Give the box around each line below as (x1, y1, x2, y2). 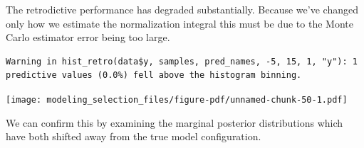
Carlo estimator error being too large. (6, 30, 170, 45)
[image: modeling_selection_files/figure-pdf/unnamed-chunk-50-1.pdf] (6, 94, 348, 105)
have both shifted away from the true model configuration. (6, 129, 261, 144)
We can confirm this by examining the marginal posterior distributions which (6, 115, 343, 130)
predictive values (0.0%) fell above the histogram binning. (6, 70, 302, 81)
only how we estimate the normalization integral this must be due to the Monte (6, 16, 353, 30)
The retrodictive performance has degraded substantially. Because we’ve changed (6, 2, 358, 16)
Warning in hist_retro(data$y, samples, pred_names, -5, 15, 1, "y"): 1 (6, 56, 358, 67)
